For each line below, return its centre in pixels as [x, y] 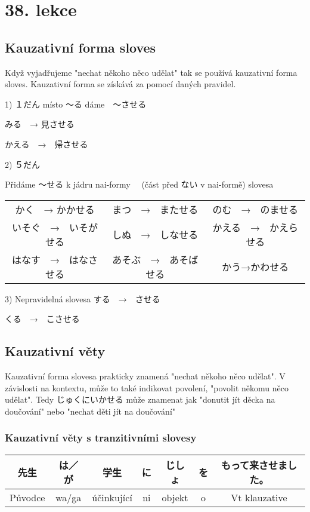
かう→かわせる [255, 266]
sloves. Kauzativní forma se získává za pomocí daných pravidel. [120, 84]
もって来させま [254, 465]
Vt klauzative [259, 497]
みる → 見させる [40, 124]
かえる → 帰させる [46, 144]
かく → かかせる [55, 209]
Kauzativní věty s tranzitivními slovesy [101, 438]
